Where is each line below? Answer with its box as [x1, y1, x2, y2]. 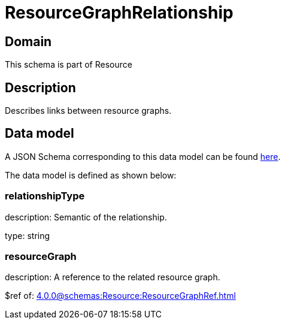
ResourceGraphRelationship [5, 2, 234, 23]
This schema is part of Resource [5, 59, 132, 70]
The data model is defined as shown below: [5, 169, 177, 180]
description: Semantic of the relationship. [5, 211, 167, 222]
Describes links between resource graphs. [5, 105, 172, 116]
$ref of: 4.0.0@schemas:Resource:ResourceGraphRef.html [5, 290, 236, 301]
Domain [5, 34, 52, 49]
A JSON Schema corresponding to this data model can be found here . [5, 151, 281, 162]
